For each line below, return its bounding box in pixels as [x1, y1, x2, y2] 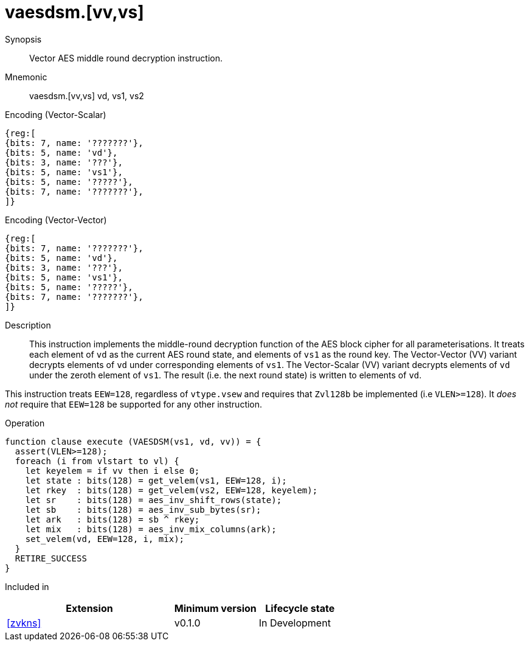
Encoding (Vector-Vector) [5, 214, 107, 225]
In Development [258, 616, 331, 629]
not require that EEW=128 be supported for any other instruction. [5, 398, 263, 409]
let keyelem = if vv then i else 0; [25, 465, 200, 476]
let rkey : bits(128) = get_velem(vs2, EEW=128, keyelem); [25, 485, 318, 495]
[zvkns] [7, 616, 41, 629]
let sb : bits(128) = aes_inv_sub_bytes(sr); [25, 504, 261, 515]
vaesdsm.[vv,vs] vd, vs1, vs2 [29, 90, 144, 101]
